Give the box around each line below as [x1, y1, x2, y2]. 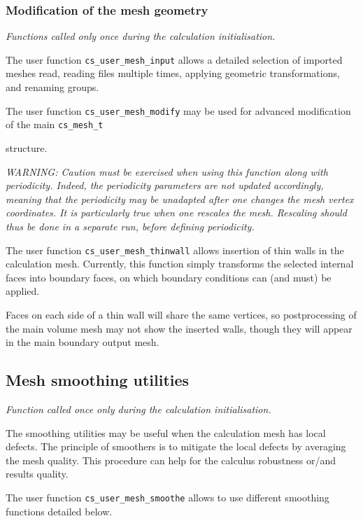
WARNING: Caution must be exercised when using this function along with [6, 164, 328, 179]
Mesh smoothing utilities [6, 369, 190, 391]
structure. [6, 140, 48, 155]
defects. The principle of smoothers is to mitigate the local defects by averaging [6, 439, 346, 454]
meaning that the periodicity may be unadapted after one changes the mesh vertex [6, 191, 354, 206]
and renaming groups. [6, 80, 99, 95]
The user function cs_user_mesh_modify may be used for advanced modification [6, 103, 351, 118]
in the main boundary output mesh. [6, 335, 159, 349]
